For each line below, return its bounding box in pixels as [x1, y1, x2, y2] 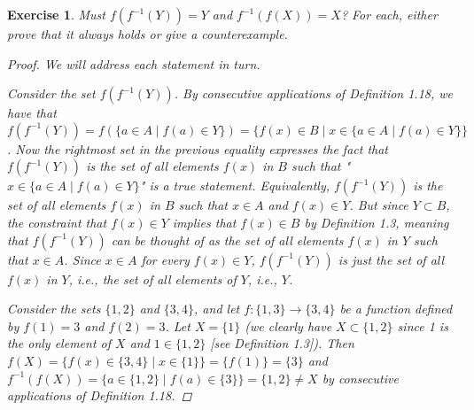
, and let [194, 299, 240, 318]
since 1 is [397, 316, 448, 335]
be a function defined [339, 299, 453, 318]
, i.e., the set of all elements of [68, 269, 237, 288]
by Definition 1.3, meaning [304, 213, 449, 231]
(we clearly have [245, 316, 332, 335]
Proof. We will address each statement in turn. [7, 54, 260, 73]
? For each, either [340, 5, 438, 23]
